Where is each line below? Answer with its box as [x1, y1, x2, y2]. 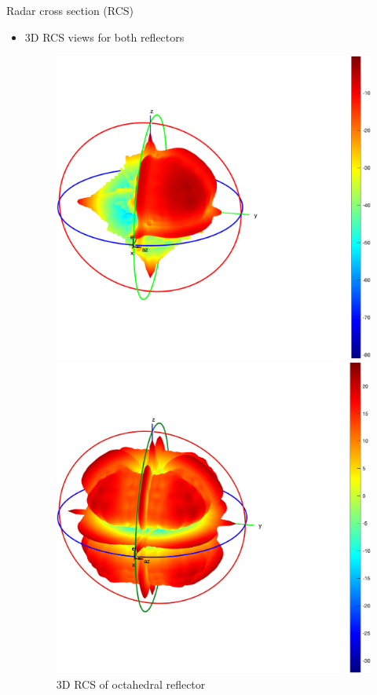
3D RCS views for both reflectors [24, 28, 185, 45]
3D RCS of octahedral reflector [56, 675, 206, 692]
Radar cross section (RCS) [6, 2, 134, 18]
